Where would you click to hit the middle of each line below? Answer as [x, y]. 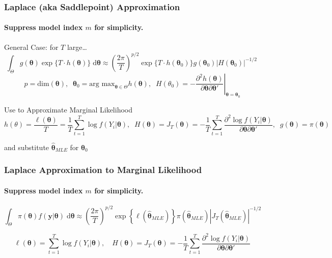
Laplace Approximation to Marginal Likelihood [103, 170]
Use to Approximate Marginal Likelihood [68, 109]
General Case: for [31, 47]
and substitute [27, 147]
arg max [102, 84]
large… [77, 47]
